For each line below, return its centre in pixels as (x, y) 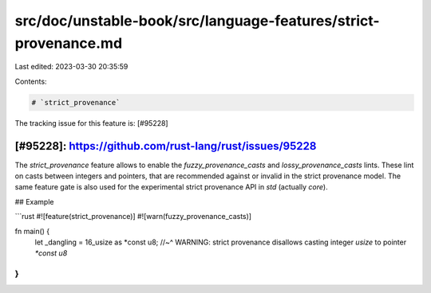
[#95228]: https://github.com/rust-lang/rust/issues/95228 (166, 146)
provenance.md (69, 43)
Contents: (31, 81)
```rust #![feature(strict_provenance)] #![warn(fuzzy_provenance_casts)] (133, 217)
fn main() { (32, 231)
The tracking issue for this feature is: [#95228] (91, 123)
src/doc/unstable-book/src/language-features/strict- (197, 21)
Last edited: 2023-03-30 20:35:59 (71, 67)
